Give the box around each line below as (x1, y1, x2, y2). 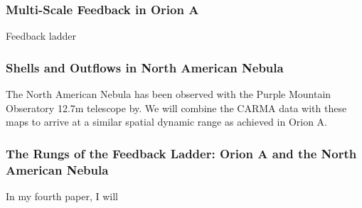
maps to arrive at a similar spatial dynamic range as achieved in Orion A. (6, 114, 327, 129)
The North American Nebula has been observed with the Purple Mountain (6, 87, 331, 102)
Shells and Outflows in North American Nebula (6, 58, 284, 76)
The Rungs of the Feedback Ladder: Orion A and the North (6, 144, 357, 162)
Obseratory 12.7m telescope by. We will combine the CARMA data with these (6, 100, 347, 115)
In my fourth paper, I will (6, 188, 118, 203)
